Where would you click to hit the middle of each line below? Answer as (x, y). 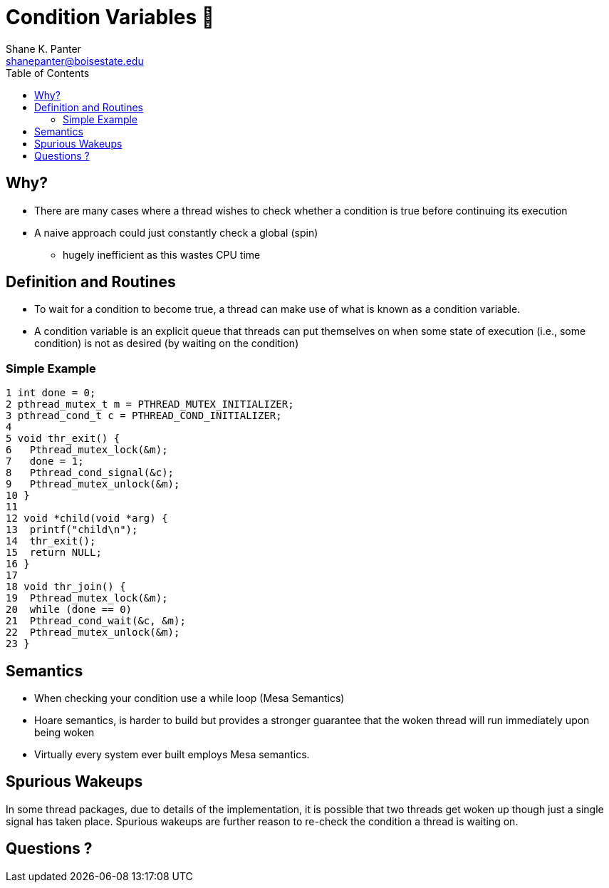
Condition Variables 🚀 (110, 17)
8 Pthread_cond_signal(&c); (90, 473)
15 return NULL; (54, 553)
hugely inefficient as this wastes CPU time (162, 254)
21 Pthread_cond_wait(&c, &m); (96, 621)
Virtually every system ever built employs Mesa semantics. (172, 755)
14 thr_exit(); (51, 541)
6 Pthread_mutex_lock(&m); (87, 450)
